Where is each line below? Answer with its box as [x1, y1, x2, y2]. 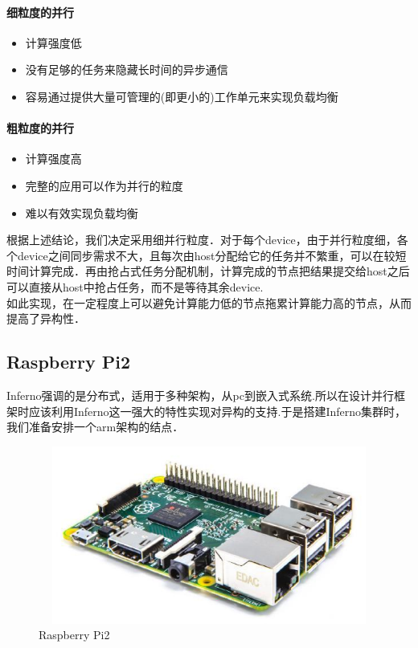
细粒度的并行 [6, 3, 74, 20]
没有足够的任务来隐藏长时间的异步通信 [25, 61, 228, 78]
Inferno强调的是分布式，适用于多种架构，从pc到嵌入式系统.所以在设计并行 [6, 386, 394, 403]
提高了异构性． [6, 310, 85, 327]
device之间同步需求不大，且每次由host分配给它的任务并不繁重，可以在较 [17, 247, 395, 263]
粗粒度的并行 [6, 120, 74, 137]
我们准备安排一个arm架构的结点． [6, 418, 184, 435]
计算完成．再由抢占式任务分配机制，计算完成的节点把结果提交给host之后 [28, 263, 410, 279]
